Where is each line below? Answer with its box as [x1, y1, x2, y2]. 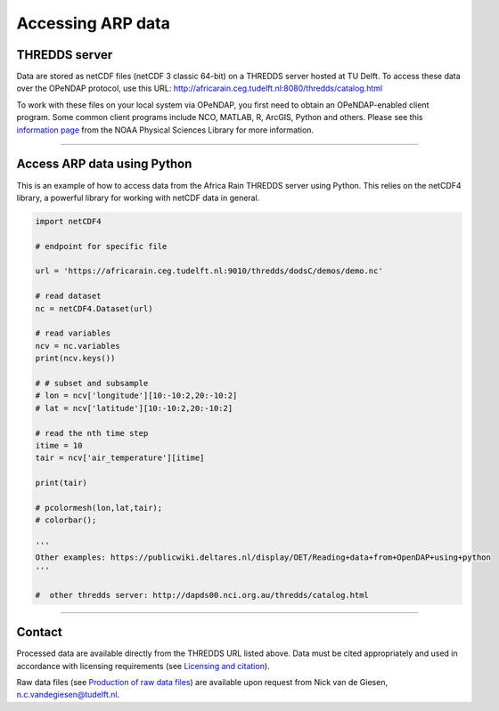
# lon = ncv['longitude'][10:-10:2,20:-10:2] [35, 391, 238, 400]
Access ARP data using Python [16, 157, 192, 172]
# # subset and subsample [35, 378, 149, 388]
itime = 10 [35, 440, 83, 450]
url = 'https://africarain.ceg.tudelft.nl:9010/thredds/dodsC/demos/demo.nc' [35, 266, 383, 276]
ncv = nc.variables [35, 341, 120, 351]
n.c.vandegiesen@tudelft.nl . [16, 690, 120, 700]
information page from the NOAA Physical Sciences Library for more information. [16, 125, 315, 135]
